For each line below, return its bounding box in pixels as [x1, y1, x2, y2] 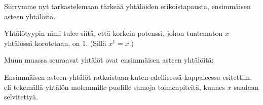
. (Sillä [86, 37, 106, 48]
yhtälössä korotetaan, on [4, 37, 80, 48]
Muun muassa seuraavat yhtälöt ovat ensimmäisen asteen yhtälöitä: [4, 55, 214, 65]
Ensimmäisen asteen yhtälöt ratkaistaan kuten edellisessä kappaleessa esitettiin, [4, 71, 252, 82]
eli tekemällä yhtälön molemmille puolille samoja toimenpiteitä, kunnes [4, 81, 226, 92]
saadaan [234, 81, 259, 92]
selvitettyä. [4, 91, 38, 102]
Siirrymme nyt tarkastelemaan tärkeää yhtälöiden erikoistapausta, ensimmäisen [4, 1, 251, 11]
